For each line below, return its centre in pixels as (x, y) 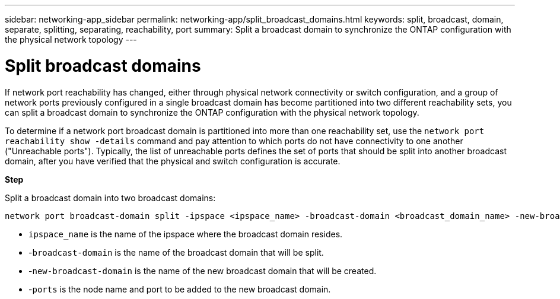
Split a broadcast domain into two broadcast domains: (110, 198)
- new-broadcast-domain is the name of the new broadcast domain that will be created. (203, 271)
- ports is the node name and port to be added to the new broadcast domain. (180, 289)
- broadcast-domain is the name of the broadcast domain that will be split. (176, 252)
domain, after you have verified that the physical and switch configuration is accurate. (173, 161)
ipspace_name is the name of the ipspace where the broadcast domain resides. (186, 234)
